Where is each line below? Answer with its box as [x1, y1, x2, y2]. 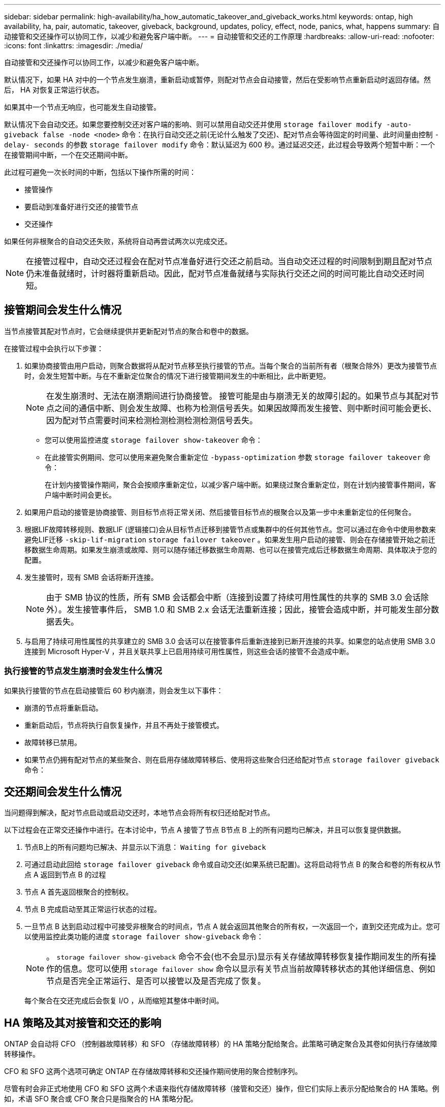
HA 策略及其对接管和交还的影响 [4, 1016, 162, 1029]
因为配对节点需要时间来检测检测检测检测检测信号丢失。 [46, 415, 258, 425]
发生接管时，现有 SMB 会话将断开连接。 [24, 572, 158, 581]
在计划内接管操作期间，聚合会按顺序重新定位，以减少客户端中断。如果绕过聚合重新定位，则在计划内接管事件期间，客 [45, 480, 436, 489]
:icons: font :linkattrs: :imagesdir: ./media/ [4, 41, 143, 50]
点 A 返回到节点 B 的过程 [24, 870, 106, 879]
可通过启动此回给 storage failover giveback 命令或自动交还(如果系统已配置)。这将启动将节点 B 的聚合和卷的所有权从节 [24, 860, 441, 869]
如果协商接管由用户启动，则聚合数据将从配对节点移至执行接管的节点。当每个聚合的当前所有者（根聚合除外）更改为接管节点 [24, 361, 437, 370]
